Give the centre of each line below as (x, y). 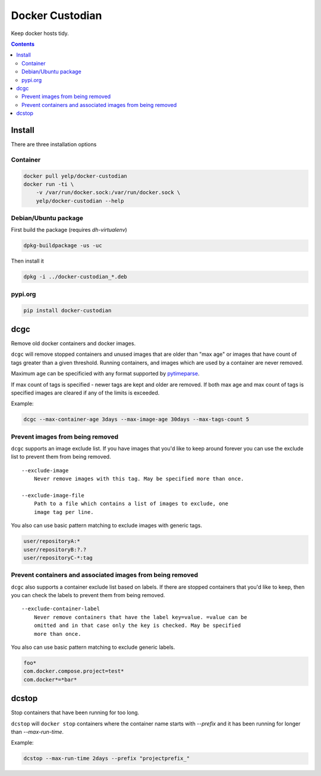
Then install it (27, 261)
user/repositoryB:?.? (55, 549)
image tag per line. (64, 512)
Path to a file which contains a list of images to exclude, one (131, 504)
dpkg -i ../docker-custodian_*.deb (75, 277)
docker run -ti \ (49, 184)
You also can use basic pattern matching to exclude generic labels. (93, 647)
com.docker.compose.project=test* (74, 671)
